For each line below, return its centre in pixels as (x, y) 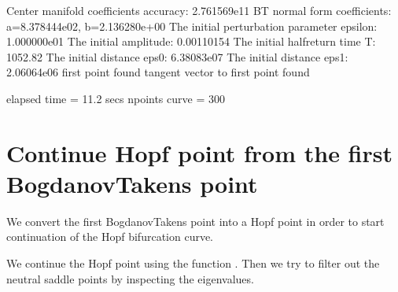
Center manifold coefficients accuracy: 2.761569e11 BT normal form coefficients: (199, 10)
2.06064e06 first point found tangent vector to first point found (158, 72)
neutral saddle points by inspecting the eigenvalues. (130, 278)
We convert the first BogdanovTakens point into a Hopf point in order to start (195, 221)
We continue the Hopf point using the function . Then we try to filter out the (193, 263)
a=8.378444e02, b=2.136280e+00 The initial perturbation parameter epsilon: (192, 26)
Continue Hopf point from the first (200, 152)
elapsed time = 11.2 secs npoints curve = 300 (116, 98)
